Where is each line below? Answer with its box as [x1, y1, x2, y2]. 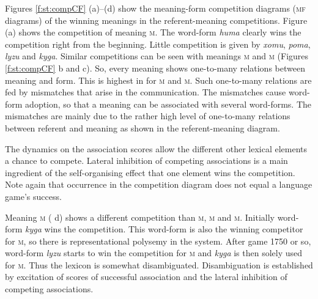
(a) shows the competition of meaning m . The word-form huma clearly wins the [5, 26, 301, 39]
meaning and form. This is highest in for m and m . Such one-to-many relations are [5, 73, 312, 86]
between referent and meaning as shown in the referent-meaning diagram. [5, 121, 280, 134]
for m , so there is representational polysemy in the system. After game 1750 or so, [5, 234, 311, 247]
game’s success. [5, 190, 62, 202]
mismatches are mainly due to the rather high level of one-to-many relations [5, 109, 290, 122]
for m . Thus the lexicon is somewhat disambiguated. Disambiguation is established [5, 258, 313, 271]
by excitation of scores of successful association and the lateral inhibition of [5, 270, 287, 283]
